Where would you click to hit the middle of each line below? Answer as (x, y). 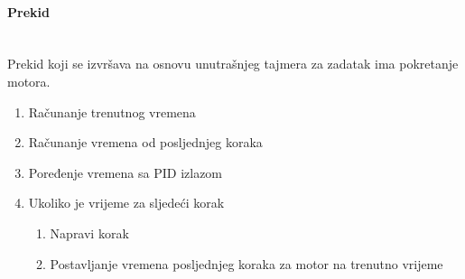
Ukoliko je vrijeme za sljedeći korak (126, 203)
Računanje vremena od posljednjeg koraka (145, 142)
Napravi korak (89, 232)
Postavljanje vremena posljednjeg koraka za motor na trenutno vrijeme (246, 263)
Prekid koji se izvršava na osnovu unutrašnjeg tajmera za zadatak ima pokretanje (233, 64)
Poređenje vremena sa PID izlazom (126, 172)
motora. (29, 81)
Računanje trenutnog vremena (112, 112)
